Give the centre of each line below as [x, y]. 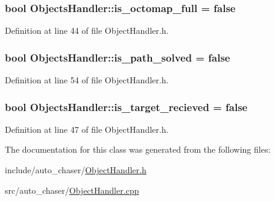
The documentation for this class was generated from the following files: [138, 149]
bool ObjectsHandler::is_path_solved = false [118, 57]
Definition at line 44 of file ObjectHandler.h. [87, 30]
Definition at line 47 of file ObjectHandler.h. [87, 129]
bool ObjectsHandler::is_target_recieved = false [126, 107]
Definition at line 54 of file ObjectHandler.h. [87, 80]
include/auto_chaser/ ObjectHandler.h [76, 170]
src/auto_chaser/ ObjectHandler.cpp [72, 190]
